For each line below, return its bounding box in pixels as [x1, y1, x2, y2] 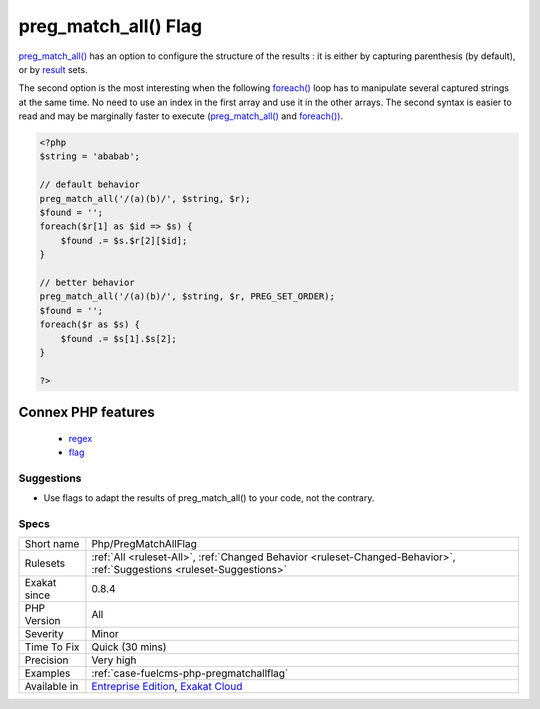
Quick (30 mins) [91, 640, 167, 654]
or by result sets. [18, 63, 89, 75]
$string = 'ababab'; [39, 151, 140, 162]
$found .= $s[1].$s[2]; [60, 333, 177, 344]
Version [24, 614, 61, 628]
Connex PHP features [18, 404, 155, 421]
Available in [24, 680, 79, 694]
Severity [24, 627, 64, 641]
